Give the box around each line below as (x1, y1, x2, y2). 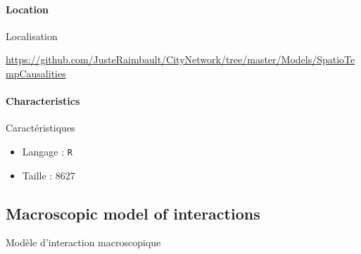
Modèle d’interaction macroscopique (6, 235, 161, 250)
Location (6, 1, 49, 16)
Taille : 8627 (22, 167, 75, 182)
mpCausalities (6, 65, 66, 80)
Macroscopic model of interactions (6, 202, 260, 224)
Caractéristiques (6, 120, 75, 135)
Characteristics (6, 94, 80, 108)
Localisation (6, 28, 58, 43)
